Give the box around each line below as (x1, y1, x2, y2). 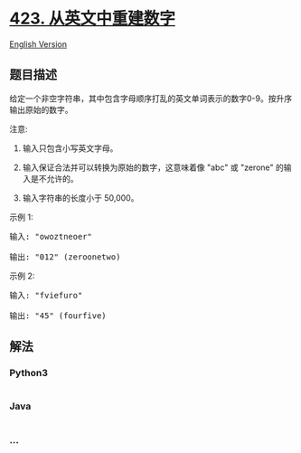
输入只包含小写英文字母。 (22, 142, 118, 154)
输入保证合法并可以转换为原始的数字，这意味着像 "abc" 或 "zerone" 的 (22, 162, 285, 173)
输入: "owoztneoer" (9, 231, 93, 241)
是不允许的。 (30, 173, 79, 184)
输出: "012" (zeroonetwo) (9, 251, 121, 262)
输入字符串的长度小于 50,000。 (22, 192, 139, 203)
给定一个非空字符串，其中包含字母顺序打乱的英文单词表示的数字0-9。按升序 (9, 92, 292, 104)
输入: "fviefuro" (9, 290, 83, 300)
